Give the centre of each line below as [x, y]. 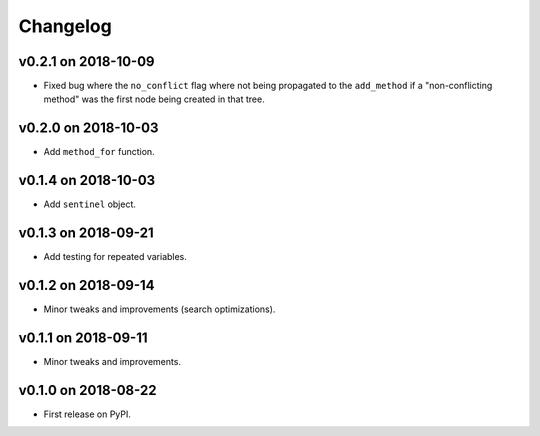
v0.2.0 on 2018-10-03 [88, 128]
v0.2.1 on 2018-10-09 [86, 61]
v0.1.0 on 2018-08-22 [87, 390]
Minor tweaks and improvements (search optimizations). [159, 309]
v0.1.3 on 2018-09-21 [86, 233]
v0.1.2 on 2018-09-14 [86, 285]
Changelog [65, 26]
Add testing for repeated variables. [115, 257]
